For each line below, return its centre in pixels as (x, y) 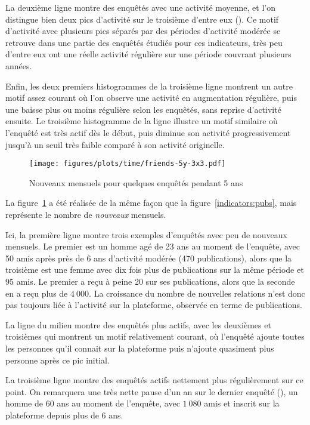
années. (19, 65)
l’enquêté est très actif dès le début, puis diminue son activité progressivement (148, 132)
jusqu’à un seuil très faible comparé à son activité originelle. (115, 144)
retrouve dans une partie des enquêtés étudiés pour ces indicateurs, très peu (144, 42)
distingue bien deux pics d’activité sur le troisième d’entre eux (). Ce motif (142, 19)
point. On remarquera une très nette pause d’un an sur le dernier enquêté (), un (152, 391)
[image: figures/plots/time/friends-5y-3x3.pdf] (128, 164)
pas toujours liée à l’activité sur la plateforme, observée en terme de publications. (154, 305)
